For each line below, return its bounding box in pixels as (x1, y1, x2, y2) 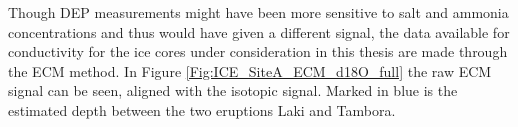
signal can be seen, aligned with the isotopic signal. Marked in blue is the (8, 80, 458, 101)
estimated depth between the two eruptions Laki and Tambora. (8, 99, 396, 120)
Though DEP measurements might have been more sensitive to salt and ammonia (8, 2, 509, 22)
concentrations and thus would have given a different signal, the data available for (8, 21, 510, 42)
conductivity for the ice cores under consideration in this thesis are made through (8, 41, 508, 62)
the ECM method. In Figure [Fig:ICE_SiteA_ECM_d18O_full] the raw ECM (8, 60, 492, 81)
